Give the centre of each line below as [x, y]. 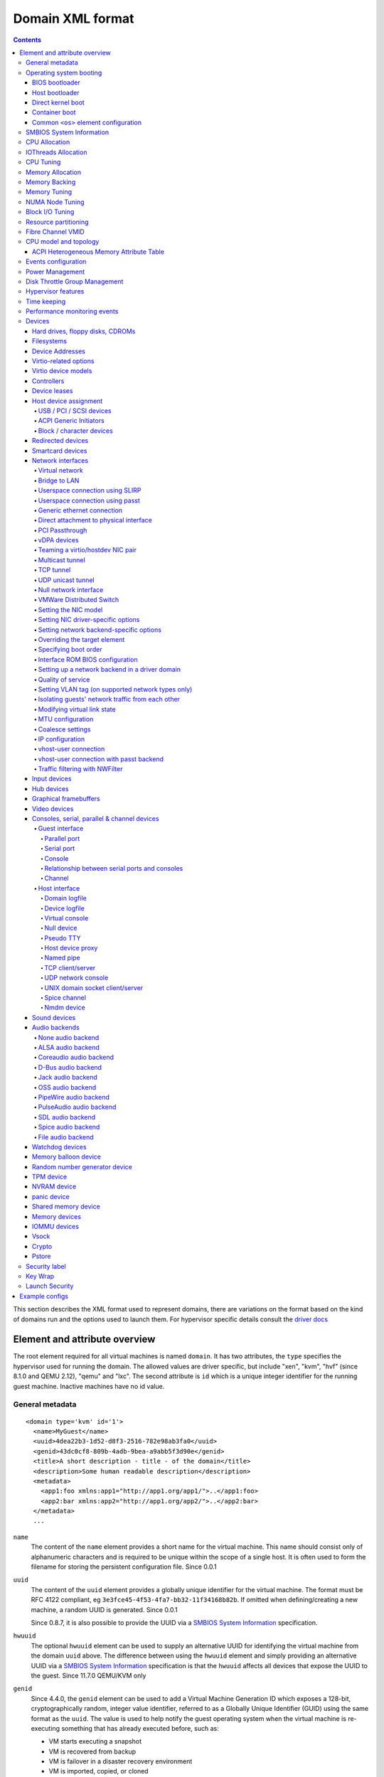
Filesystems [50, 341]
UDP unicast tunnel [66, 580]
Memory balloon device [66, 1157]
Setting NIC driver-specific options [89, 620]
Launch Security [50, 1286]
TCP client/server [70, 967]
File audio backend [66, 1137]
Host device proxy [71, 948]
